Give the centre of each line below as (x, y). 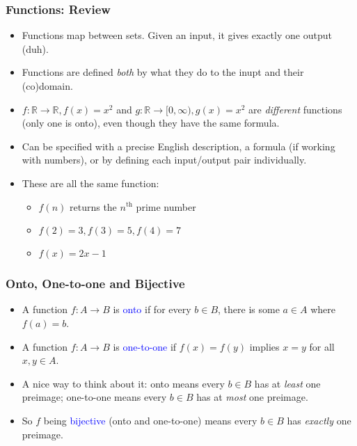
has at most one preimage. (252, 397)
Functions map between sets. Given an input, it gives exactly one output (177, 35)
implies (264, 346)
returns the (93, 206)
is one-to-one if (145, 346)
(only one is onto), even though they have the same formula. (151, 123)
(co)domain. (47, 86)
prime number (166, 206)
